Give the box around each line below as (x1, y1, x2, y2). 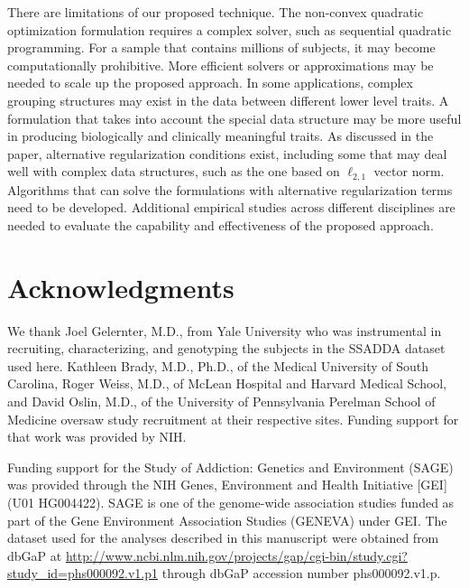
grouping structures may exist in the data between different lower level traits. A (7, 90, 449, 109)
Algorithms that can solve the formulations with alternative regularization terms (7, 180, 453, 199)
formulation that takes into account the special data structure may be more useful (7, 108, 462, 127)
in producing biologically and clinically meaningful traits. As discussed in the (7, 126, 434, 145)
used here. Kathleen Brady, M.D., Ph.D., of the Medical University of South (7, 356, 428, 375)
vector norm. (373, 162, 445, 181)
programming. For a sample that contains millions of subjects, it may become (7, 38, 436, 57)
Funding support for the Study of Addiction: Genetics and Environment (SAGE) (7, 457, 454, 476)
